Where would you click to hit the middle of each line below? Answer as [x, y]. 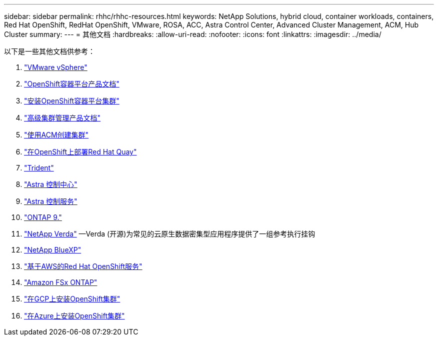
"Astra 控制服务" [51, 201]
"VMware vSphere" [56, 67]
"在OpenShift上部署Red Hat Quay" [80, 152]
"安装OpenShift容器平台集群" [72, 101]
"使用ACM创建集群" [56, 135]
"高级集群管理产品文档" [62, 118]
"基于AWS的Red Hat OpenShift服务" [83, 266]
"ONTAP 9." [43, 217]
